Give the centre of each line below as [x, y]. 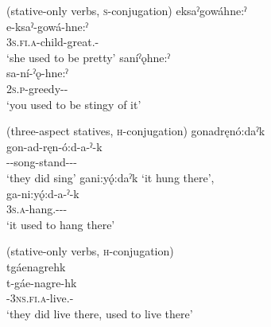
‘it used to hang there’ [61, 224]
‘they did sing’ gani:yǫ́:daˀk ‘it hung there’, [110, 177]
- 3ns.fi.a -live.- [40, 298]
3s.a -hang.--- [37, 209]
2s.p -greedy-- [37, 88]
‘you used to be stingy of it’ [74, 104]
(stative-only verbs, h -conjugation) [90, 251]
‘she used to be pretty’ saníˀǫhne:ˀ [88, 57]
